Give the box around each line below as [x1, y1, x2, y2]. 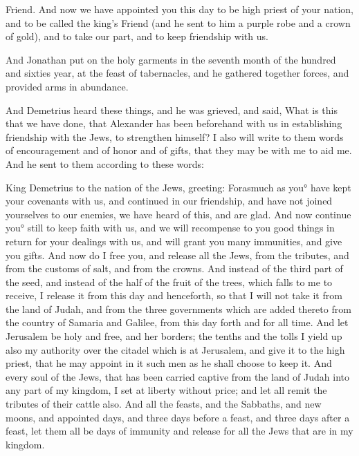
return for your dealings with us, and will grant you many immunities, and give [6, 234, 342, 248]
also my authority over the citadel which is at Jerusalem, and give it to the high [6, 342, 345, 357]
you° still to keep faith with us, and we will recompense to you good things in [6, 220, 335, 235]
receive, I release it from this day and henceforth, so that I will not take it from [6, 288, 342, 303]
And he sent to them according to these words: [6, 156, 204, 171]
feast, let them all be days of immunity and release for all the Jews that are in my [6, 424, 353, 438]
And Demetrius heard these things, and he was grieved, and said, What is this [6, 102, 338, 117]
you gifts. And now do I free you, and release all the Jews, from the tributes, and [6, 247, 349, 262]
